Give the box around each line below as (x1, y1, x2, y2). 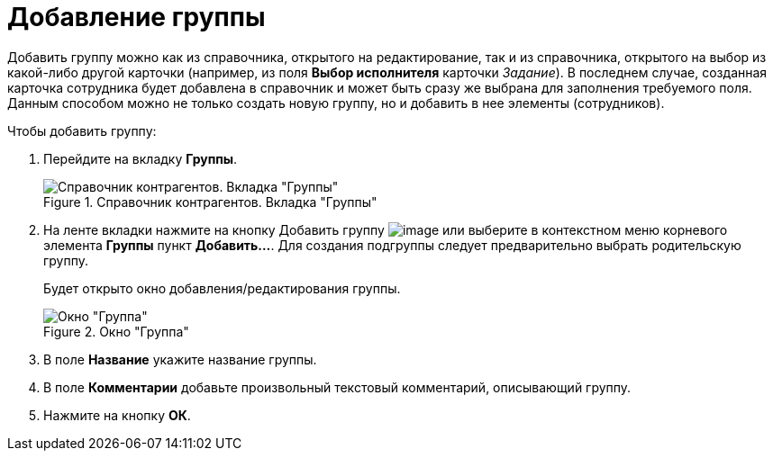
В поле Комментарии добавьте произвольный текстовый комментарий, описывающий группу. (43, 379, 632, 395)
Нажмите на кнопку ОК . (43, 407, 191, 423)
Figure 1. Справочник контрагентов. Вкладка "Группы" (43, 193, 377, 210)
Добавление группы (7, 2, 266, 32)
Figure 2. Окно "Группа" (43, 323, 189, 339)
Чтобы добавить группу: (7, 122, 157, 139)
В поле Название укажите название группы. (43, 351, 317, 367)
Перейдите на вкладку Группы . (43, 150, 238, 166)
